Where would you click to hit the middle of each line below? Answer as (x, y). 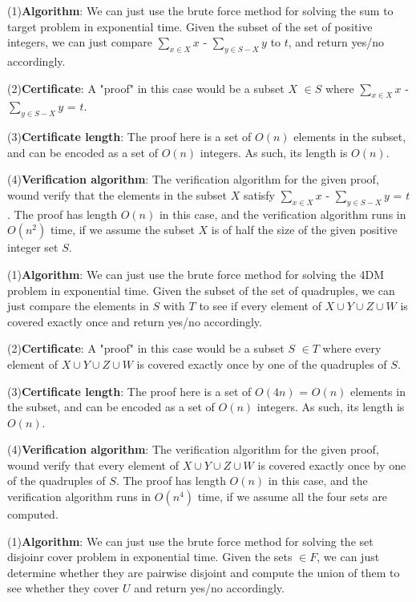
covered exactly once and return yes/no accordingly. (135, 321)
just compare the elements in (78, 306)
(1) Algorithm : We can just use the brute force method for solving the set (190, 541)
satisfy (259, 194)
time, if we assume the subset (122, 230)
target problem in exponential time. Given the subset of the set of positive (190, 26)
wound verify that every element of (93, 465)
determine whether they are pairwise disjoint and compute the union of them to (204, 572)
